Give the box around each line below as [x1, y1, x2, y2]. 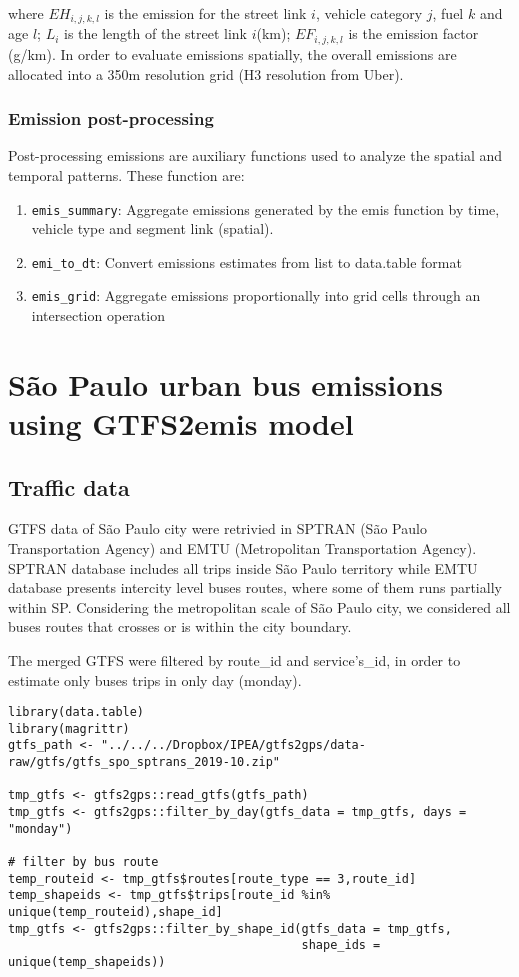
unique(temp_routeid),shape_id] [8, 905, 223, 920]
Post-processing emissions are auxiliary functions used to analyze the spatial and [8, 145, 503, 166]
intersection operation [31, 305, 165, 326]
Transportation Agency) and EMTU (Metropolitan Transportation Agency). [8, 538, 477, 559]
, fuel [432, 3, 464, 23]
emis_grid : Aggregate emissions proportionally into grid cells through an [31, 285, 481, 306]
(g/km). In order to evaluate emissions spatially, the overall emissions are [8, 43, 457, 64]
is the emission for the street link [104, 3, 307, 23]
